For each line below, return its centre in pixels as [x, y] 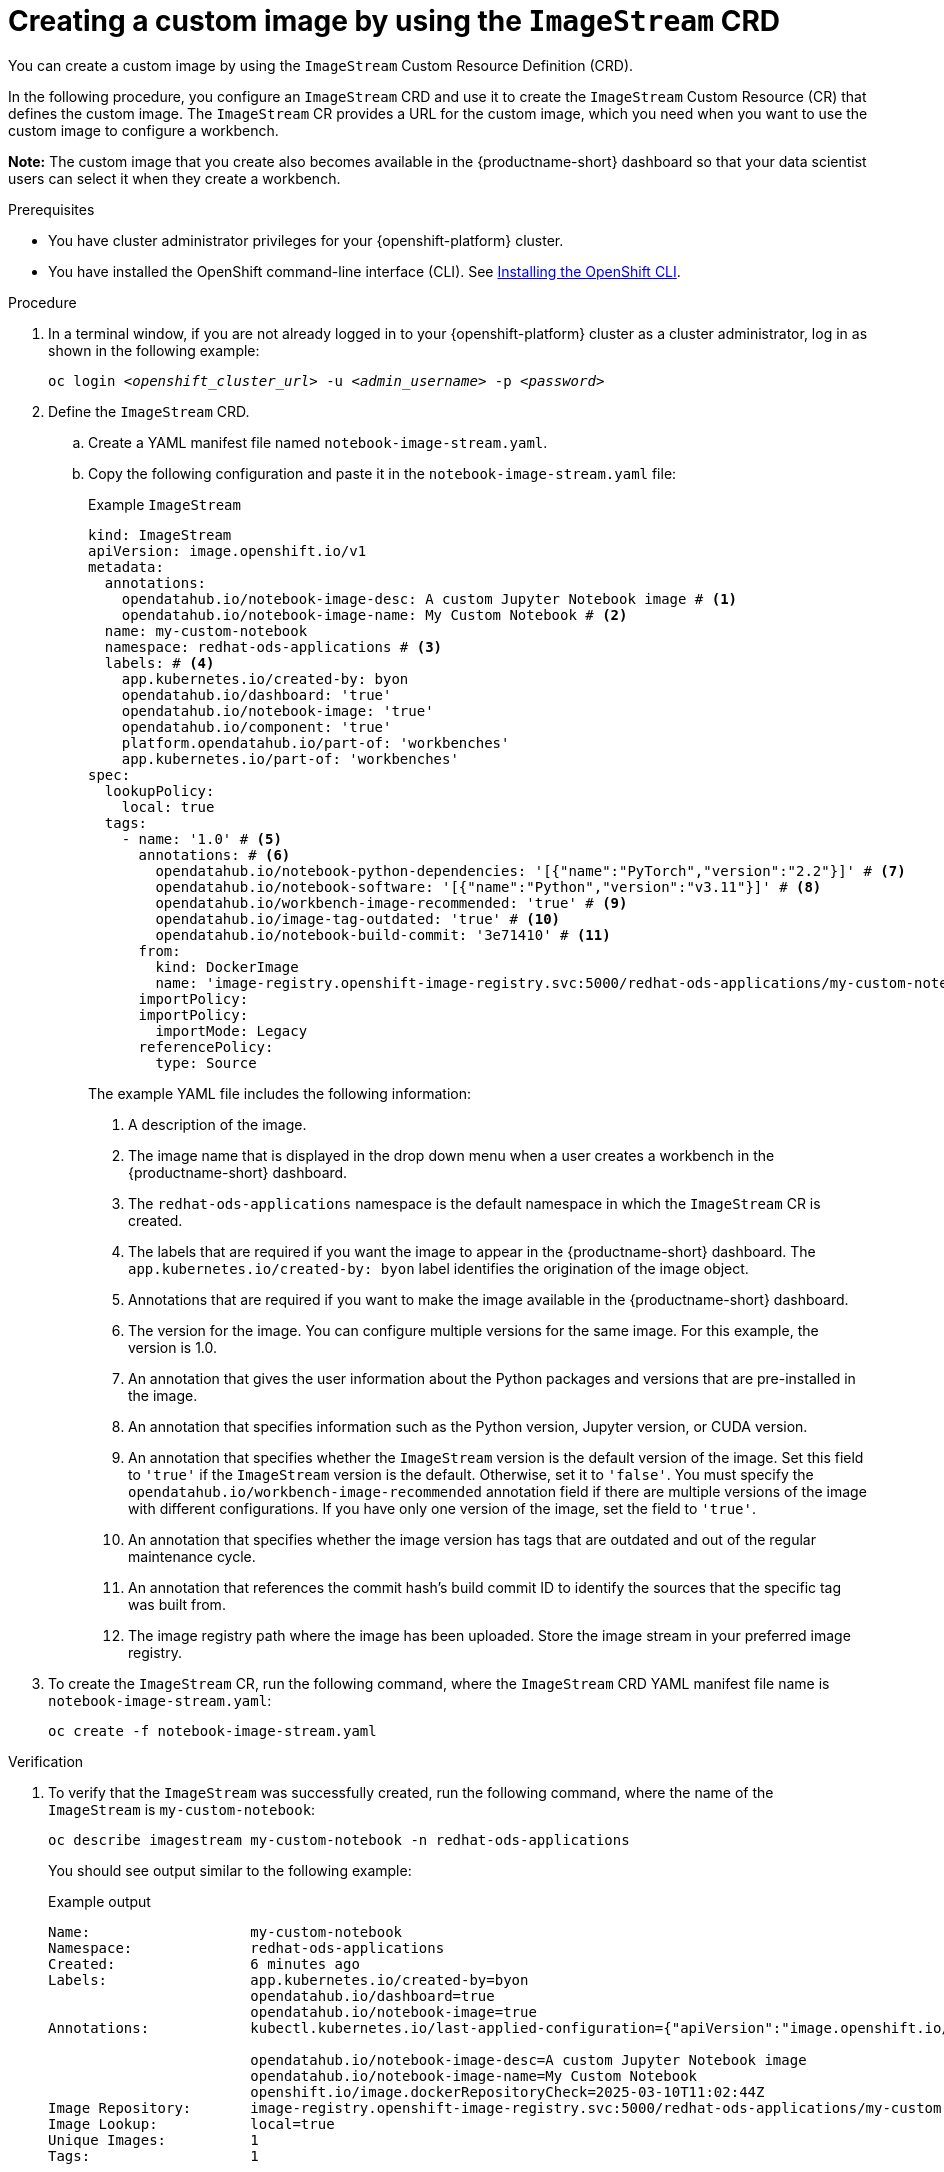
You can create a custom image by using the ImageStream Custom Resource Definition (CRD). [321, 65]
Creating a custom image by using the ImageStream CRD [394, 21]
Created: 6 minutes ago [204, 1963]
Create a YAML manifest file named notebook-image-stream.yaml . [318, 442]
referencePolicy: [206, 1046]
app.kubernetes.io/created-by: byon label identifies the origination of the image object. [438, 1268]
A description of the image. [217, 1124]
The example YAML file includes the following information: [279, 1093]
